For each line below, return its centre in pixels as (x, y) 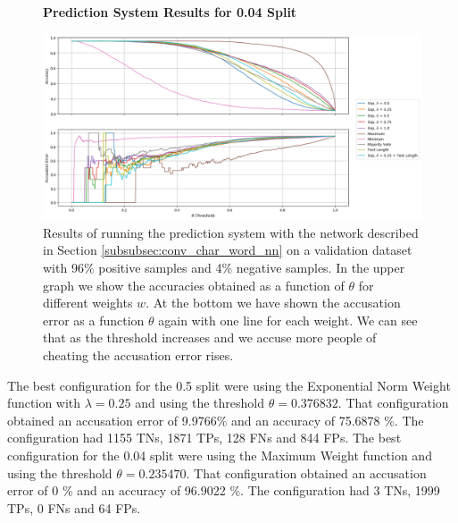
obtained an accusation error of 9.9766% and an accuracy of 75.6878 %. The (216, 420)
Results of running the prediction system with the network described (231, 232)
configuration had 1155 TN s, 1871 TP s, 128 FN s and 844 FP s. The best (204, 438)
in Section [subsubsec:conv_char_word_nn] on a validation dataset (228, 250)
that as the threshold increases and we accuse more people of (210, 337)
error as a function (94, 320)
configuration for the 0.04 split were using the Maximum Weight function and (220, 455)
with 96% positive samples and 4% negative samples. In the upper (224, 268)
